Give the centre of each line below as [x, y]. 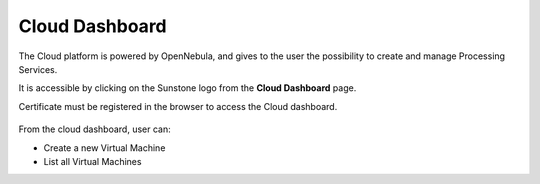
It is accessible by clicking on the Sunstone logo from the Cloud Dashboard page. [187, 88]
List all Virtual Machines [92, 161]
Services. [38, 69]
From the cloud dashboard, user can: [95, 129]
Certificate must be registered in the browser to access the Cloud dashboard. [178, 106]
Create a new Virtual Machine [104, 147]
